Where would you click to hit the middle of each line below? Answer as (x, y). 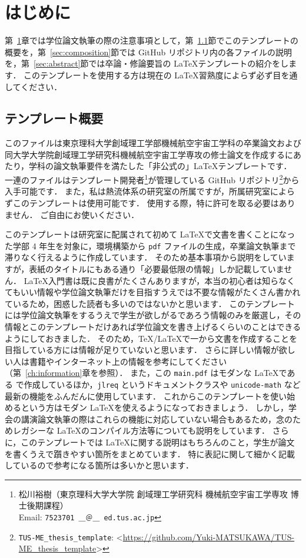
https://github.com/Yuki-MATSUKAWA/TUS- (209, 536)
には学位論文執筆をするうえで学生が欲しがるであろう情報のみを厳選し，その (153, 315)
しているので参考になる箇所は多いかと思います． (99, 465)
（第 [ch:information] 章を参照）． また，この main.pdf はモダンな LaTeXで (146, 373)
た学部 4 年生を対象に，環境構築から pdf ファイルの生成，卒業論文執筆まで (150, 245)
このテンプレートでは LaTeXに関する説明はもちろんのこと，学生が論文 (158, 442)
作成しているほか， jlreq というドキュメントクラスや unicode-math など (162, 384)
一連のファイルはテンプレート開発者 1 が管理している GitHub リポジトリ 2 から (152, 179)
